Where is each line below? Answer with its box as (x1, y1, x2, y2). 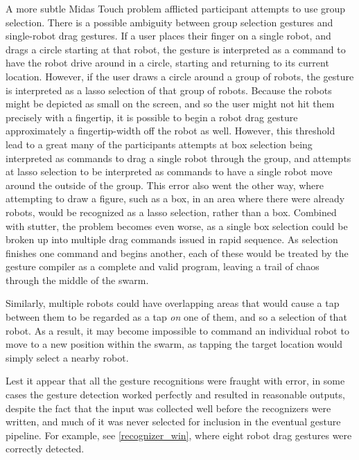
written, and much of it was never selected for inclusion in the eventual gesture (6, 414, 341, 429)
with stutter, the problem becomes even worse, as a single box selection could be (6, 218, 348, 233)
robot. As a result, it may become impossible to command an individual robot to (6, 323, 349, 337)
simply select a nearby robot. (6, 350, 129, 364)
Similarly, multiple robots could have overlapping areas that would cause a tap (6, 296, 340, 310)
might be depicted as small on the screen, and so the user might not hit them (6, 96, 335, 111)
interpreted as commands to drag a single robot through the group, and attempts (6, 150, 351, 165)
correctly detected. (6, 441, 85, 456)
